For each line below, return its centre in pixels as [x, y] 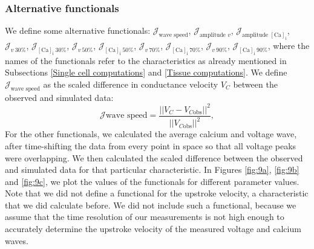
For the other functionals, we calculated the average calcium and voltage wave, [151, 134]
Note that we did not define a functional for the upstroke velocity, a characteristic [157, 193]
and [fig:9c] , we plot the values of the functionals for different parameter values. [152, 181]
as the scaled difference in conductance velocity [131, 84]
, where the [289, 46]
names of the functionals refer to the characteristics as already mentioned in [146, 60]
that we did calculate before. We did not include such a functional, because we [151, 205]
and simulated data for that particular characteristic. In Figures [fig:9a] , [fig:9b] [152, 170]
